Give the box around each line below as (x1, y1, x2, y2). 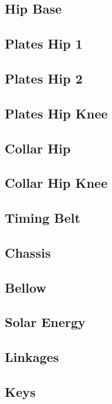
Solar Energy (5, 313, 86, 331)
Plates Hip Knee (5, 104, 108, 122)
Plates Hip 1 (5, 34, 83, 53)
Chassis (5, 243, 51, 261)
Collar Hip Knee (5, 174, 108, 192)
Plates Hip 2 (5, 69, 83, 87)
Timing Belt (5, 209, 81, 227)
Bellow (5, 278, 47, 296)
